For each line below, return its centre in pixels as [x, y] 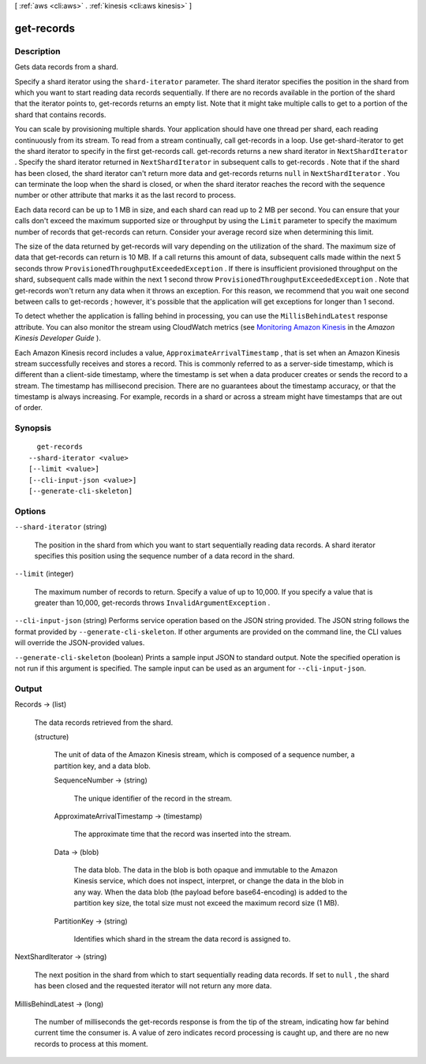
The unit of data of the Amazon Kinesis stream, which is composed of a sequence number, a [204, 755]
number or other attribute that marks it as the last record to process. [125, 195]
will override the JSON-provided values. [80, 643]
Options [30, 511]
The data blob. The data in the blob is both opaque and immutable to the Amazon [206, 870]
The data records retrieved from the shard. [104, 722]
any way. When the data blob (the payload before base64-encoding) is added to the [211, 892]
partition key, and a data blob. [103, 766]
